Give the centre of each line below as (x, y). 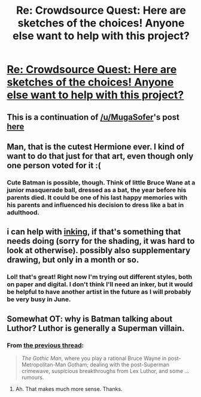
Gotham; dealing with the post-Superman (118, 364)
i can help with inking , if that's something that (94, 232)
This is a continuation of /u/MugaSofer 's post (93, 117)
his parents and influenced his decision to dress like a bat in (95, 205)
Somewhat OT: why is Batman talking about (90, 319)
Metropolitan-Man (44, 364)
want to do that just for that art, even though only (100, 156)
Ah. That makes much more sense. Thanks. (69, 389)
